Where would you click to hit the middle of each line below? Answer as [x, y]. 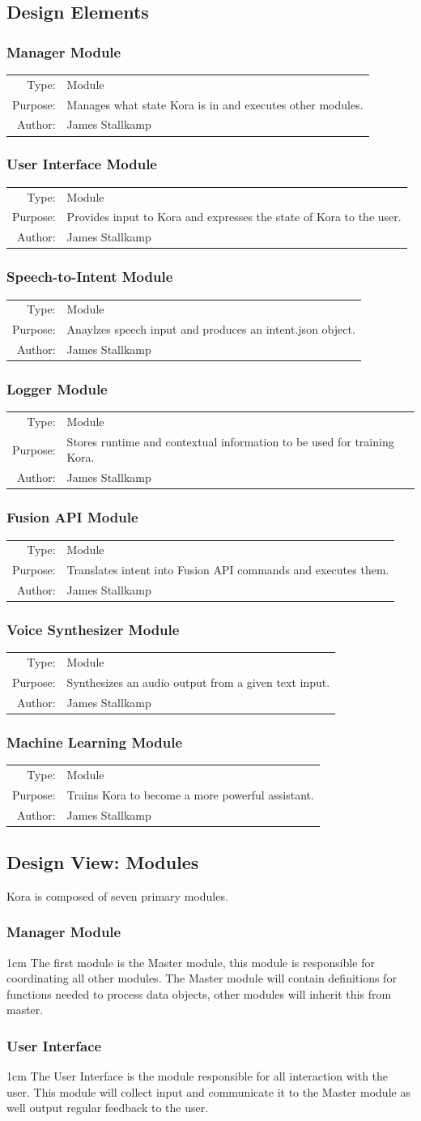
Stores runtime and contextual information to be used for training [230, 441]
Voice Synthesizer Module [93, 630]
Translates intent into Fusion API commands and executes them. [228, 570]
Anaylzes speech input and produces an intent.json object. [211, 329]
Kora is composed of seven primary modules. [117, 895]
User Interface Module [82, 164]
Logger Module [57, 388]
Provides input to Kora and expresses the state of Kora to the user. [234, 217]
